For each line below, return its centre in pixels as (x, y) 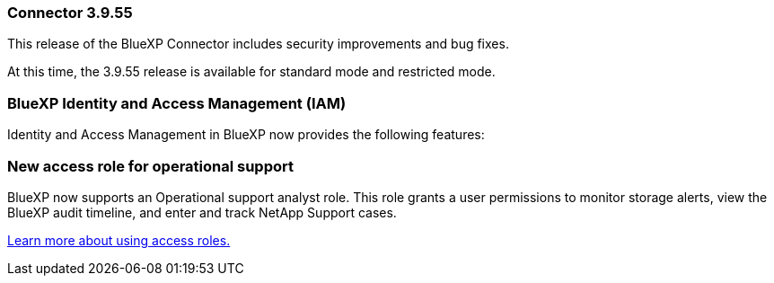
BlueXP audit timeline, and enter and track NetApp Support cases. (202, 212)
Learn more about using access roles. (119, 240)
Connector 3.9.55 (70, 13)
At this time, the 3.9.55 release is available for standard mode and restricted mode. (251, 72)
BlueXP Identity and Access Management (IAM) (177, 103)
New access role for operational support (150, 166)
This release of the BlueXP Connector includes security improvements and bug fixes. (258, 44)
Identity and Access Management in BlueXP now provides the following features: (246, 135)
